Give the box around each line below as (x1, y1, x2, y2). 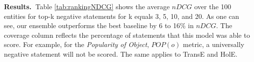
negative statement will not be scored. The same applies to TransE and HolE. (4, 48, 238, 59)
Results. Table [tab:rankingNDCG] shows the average (4, 1, 170, 11)
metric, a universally (183, 39, 245, 49)
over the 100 (194, 1, 231, 11)
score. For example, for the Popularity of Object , (4, 39, 149, 49)
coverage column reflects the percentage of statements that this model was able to (4, 30, 250, 40)
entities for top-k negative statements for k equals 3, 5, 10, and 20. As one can (4, 11, 239, 21)
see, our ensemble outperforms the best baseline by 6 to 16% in (4, 20, 194, 31)
